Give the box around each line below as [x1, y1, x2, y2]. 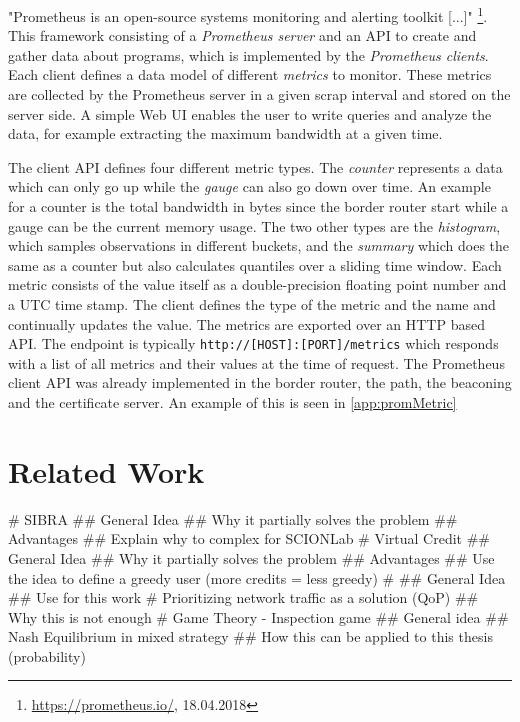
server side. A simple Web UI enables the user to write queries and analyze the [8, 103, 492, 124]
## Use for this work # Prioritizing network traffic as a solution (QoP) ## [8, 587, 479, 608]
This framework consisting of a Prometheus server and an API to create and [8, 25, 477, 46]
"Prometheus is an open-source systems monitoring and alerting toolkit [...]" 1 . [8, 3, 488, 26]
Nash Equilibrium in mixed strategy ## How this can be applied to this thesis [8, 626, 493, 647]
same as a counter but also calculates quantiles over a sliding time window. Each [8, 254, 502, 275]
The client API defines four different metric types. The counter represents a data [8, 156, 503, 177]
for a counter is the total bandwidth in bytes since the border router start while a [8, 196, 509, 216]
